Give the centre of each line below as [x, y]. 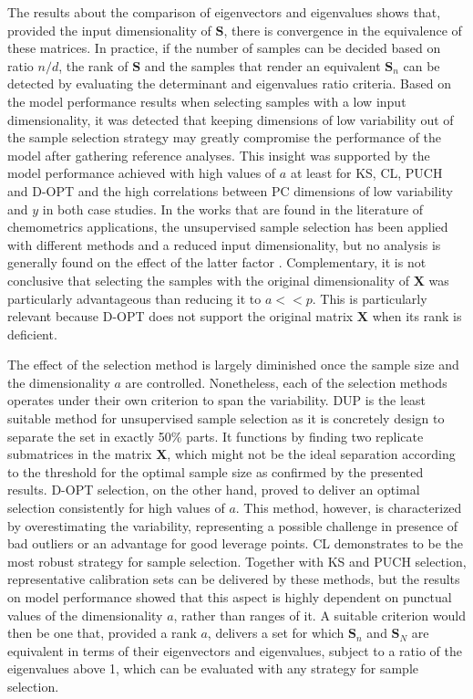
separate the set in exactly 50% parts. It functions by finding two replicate [216, 436]
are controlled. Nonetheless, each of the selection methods [286, 382]
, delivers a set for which [276, 633]
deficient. [32, 334]
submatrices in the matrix [80, 454]
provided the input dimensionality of [109, 30]
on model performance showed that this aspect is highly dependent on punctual [230, 597]
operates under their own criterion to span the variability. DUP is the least [217, 400]
